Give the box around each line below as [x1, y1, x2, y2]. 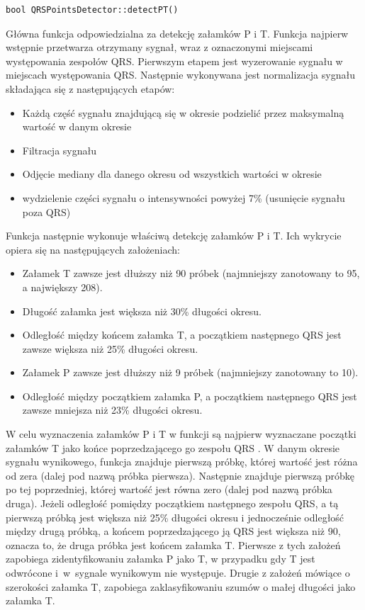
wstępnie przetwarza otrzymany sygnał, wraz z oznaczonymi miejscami [6, 40, 313, 55]
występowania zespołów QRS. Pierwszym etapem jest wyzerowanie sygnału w [6, 53, 343, 68]
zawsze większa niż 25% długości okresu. [22, 341, 198, 356]
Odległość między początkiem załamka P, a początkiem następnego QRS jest [22, 388, 357, 403]
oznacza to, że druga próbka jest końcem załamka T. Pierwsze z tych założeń [6, 537, 341, 552]
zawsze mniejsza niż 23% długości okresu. [22, 402, 203, 417]
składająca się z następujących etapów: [6, 81, 175, 96]
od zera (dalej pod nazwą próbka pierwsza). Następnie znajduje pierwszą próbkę [6, 468, 354, 482]
